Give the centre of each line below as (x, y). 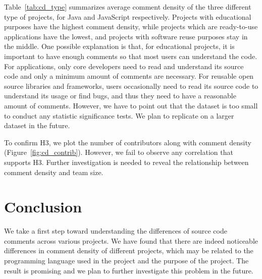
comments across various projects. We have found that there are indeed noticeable (131, 240)
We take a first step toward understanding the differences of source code (116, 231)
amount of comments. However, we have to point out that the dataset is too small (131, 105)
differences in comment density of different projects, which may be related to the (129, 250)
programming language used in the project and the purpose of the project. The (126, 260)
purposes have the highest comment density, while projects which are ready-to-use (131, 26)
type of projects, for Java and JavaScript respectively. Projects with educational (128, 16)
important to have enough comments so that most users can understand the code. (131, 56)
